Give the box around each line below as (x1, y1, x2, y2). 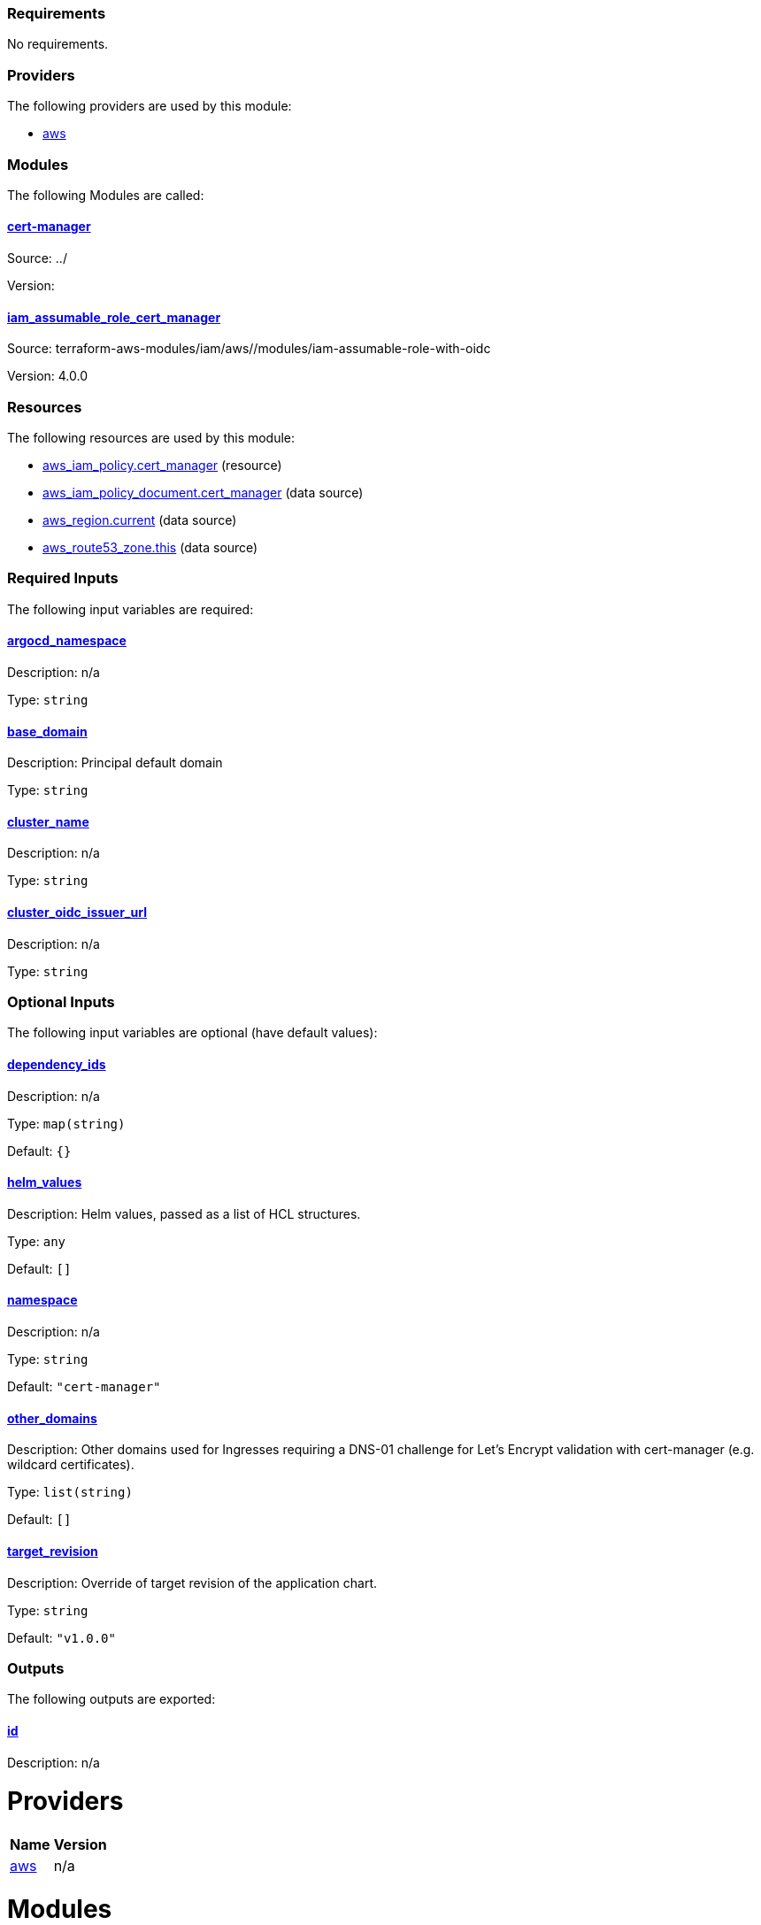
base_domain (7, 723, 88, 739)
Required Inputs (7, 569, 119, 588)
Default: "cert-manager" (7, 1379, 161, 1395)
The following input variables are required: (7, 601, 254, 617)
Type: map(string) (7, 1115, 126, 1131)
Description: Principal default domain (7, 755, 223, 771)
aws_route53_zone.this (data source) (42, 540, 258, 556)
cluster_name (7, 813, 89, 829)
